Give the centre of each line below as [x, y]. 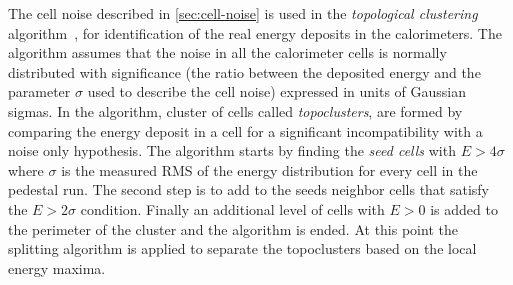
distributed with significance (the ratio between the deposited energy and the [244, 71]
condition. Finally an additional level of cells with [232, 208]
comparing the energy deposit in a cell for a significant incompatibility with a [245, 130]
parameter [39, 91]
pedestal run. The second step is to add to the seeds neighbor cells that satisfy [249, 189]
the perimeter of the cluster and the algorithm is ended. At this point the [233, 228]
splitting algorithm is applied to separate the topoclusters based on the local [242, 248]
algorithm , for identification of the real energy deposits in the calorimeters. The [255, 32]
